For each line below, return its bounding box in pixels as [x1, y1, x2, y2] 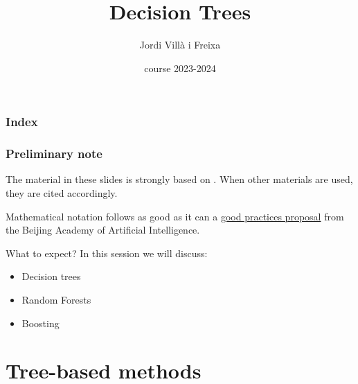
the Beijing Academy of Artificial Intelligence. [6, 222, 200, 237]
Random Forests [21, 293, 91, 307]
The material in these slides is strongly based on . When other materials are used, [6, 172, 353, 186]
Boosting [21, 315, 60, 330]
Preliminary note [6, 145, 102, 162]
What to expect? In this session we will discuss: [6, 245, 208, 260]
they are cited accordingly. [6, 186, 118, 200]
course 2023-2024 [144, 60, 216, 75]
